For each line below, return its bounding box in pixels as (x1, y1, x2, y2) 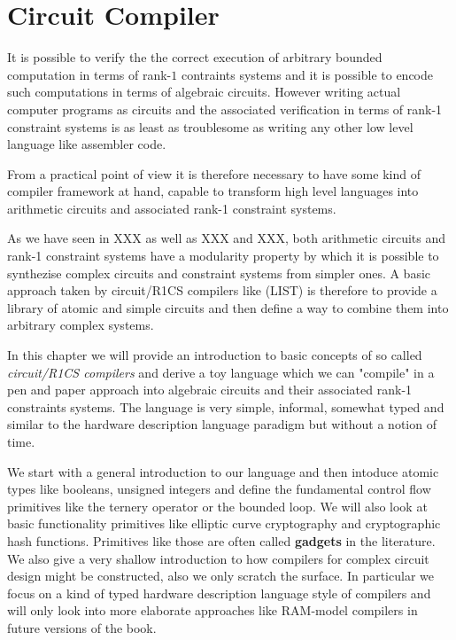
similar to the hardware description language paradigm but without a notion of (7, 415, 437, 433)
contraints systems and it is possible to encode (181, 65, 433, 83)
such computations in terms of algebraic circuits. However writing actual (7, 82, 401, 101)
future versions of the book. (7, 618, 157, 636)
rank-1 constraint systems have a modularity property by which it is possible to (7, 246, 439, 265)
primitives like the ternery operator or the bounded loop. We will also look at (7, 496, 428, 515)
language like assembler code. (7, 135, 166, 153)
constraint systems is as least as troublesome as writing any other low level (7, 117, 413, 136)
